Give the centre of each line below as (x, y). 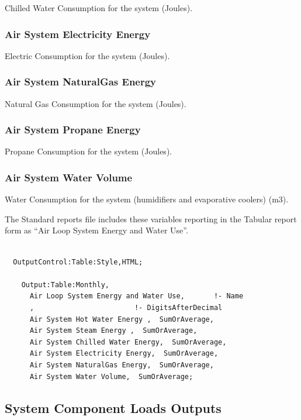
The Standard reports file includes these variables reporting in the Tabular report (151, 218)
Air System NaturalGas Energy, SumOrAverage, (122, 365)
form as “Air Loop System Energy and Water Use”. (96, 230)
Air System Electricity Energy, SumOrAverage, (124, 354)
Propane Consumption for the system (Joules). (89, 151)
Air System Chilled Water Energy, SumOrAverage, (128, 342)
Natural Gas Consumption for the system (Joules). (96, 103)
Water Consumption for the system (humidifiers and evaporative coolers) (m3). (147, 199)
